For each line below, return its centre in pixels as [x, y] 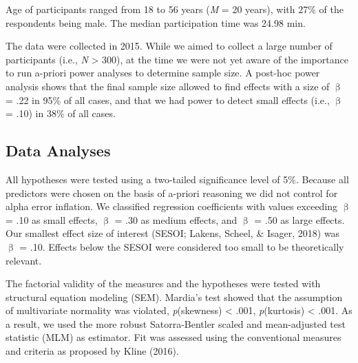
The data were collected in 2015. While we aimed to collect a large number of [169, 46]
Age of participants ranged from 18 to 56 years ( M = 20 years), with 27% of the [175, 9]
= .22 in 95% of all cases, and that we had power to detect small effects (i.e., [168, 100]
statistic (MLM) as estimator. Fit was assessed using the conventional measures [173, 337]
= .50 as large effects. [299, 219]
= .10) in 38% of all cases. [61, 113]
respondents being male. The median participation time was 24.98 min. [156, 22]
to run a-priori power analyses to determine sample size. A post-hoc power [163, 73]
